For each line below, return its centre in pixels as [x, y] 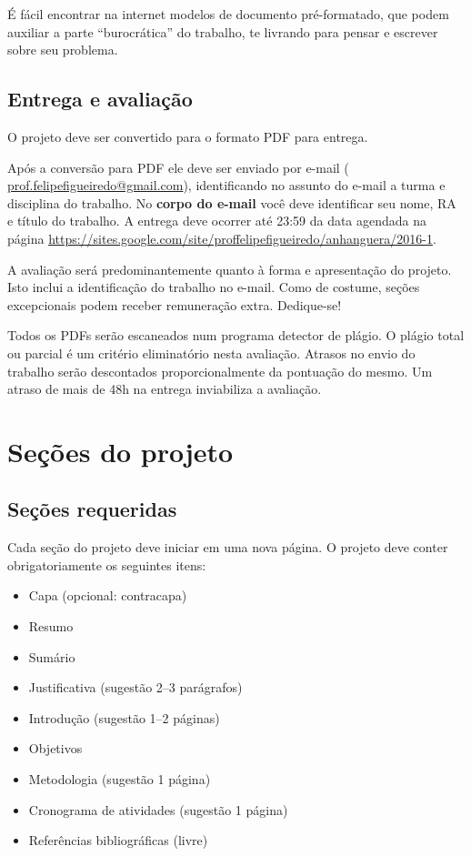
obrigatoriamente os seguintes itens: [107, 564]
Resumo [51, 626]
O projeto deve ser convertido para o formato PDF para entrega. [188, 136]
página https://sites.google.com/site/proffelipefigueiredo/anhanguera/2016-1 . [222, 238]
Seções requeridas [92, 509]
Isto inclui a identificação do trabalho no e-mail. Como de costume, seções [214, 287]
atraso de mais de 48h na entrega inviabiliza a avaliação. [165, 389]
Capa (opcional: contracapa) [108, 595]
